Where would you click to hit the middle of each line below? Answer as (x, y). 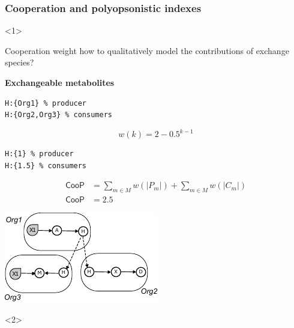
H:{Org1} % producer (46, 103)
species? (19, 62)
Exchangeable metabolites (60, 82)
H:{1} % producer (39, 154)
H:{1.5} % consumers (46, 166)
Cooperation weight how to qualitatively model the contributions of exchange (147, 50)
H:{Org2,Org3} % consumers (58, 115)
